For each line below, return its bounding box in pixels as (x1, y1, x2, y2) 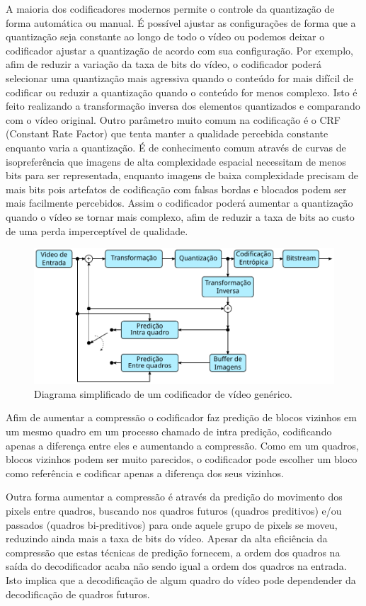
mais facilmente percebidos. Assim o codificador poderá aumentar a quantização (6, 195, 353, 210)
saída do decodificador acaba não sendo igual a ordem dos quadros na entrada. (6, 559, 347, 573)
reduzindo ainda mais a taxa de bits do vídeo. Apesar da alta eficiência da (6, 531, 328, 546)
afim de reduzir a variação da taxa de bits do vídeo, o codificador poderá (6, 57, 321, 72)
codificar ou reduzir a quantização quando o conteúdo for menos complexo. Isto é (6, 84, 358, 99)
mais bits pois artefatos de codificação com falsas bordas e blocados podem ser (6, 181, 347, 196)
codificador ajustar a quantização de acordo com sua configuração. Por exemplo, (6, 42, 353, 57)
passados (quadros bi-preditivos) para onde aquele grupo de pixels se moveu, (6, 517, 338, 532)
